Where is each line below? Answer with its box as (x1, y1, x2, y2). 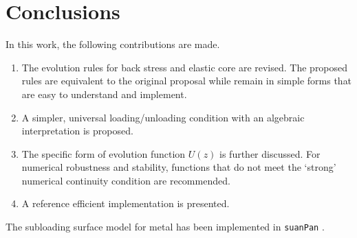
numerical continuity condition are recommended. (21, 173, 230, 187)
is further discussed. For (219, 146, 321, 160)
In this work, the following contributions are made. (6, 37, 220, 51)
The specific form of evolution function (21, 146, 186, 160)
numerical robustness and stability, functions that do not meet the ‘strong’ (21, 160, 336, 174)
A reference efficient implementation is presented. (21, 196, 230, 211)
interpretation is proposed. (21, 123, 133, 138)
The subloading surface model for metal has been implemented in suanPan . (6, 219, 325, 234)
